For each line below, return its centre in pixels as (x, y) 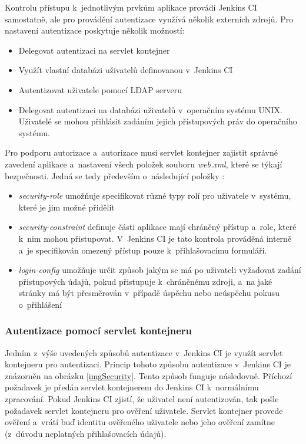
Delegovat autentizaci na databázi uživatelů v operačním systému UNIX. (150, 109)
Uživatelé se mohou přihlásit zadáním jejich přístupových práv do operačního (158, 121)
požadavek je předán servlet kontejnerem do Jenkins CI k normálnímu (132, 387)
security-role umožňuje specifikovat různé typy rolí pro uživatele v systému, (155, 195)
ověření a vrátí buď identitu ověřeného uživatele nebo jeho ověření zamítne (140, 422)
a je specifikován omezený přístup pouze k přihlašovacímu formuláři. (143, 250)
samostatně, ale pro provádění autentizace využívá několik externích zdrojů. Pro (149, 19)
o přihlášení (40, 304)
